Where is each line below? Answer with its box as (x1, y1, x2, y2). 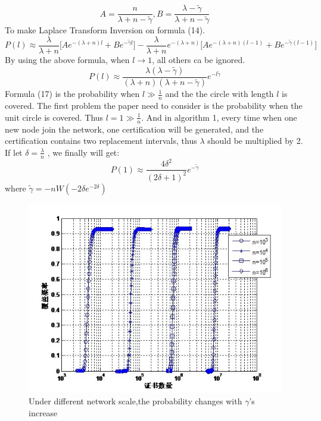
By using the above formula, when (5, 54, 130, 65)
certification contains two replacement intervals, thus (5, 134, 197, 147)
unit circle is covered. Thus (5, 111, 104, 123)
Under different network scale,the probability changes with (29, 395, 242, 407)
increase (29, 406, 58, 419)
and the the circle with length (165, 87, 274, 100)
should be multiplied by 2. (207, 134, 303, 147)
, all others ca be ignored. (152, 54, 245, 65)
